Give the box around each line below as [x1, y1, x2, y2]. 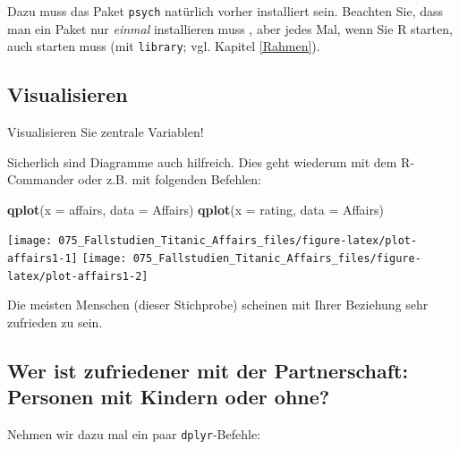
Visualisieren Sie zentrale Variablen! [7, 123, 204, 141]
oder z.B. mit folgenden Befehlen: [78, 170, 261, 189]
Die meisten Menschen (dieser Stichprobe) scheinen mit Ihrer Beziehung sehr [7, 295, 429, 314]
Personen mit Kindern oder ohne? [7, 383, 330, 411]
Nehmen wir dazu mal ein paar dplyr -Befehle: [7, 425, 260, 444]
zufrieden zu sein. [7, 313, 103, 332]
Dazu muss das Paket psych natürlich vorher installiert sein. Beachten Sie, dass [7, 2, 444, 20]
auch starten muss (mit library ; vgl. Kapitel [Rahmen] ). [7, 37, 320, 55]
